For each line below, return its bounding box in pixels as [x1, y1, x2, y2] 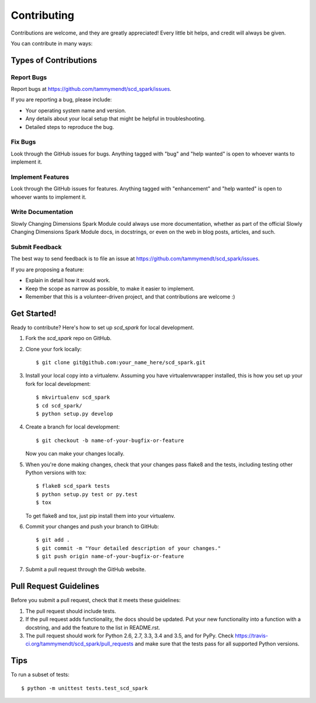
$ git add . [36, 536, 70, 544]
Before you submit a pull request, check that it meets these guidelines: [11, 597, 181, 604]
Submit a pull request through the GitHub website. [25, 566, 146, 573]
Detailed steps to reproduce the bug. [25, 123, 114, 130]
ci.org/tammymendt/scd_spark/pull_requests [25, 640, 134, 647]
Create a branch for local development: [25, 423, 120, 430]
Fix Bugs [11, 138, 36, 146]
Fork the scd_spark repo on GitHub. [25, 335, 112, 342]
